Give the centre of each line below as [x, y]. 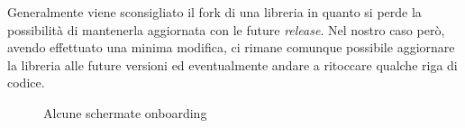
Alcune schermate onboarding [125, 112]
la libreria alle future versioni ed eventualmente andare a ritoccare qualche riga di [232, 64]
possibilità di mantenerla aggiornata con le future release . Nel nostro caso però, [226, 29]
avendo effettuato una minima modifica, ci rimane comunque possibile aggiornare [231, 47]
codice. [26, 82]
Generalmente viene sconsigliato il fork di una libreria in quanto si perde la [214, 12]
